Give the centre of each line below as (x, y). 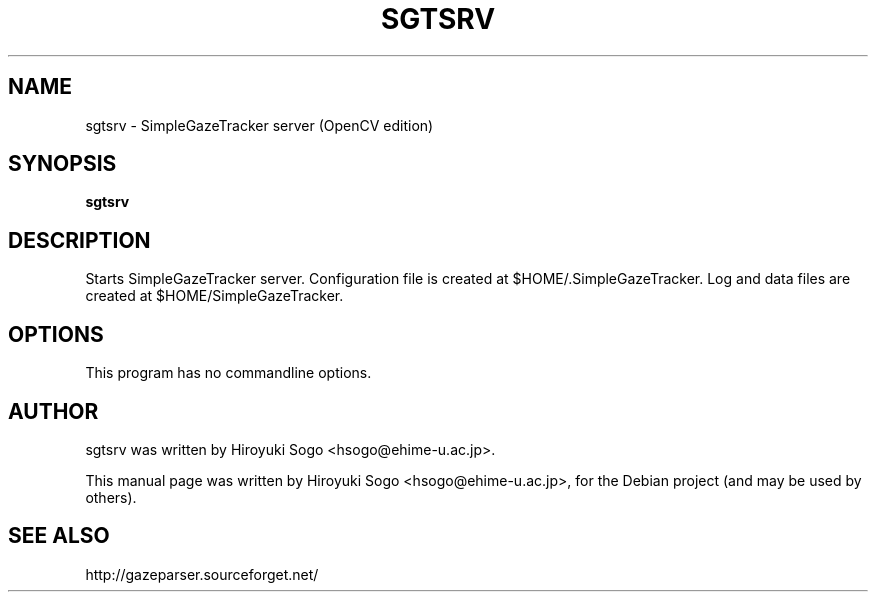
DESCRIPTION (79, 240)
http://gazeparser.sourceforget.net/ (202, 574)
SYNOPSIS (62, 164)
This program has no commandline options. (228, 373)
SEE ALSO (59, 536)
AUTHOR (53, 411)
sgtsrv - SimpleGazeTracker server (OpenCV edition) (259, 125)
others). (111, 497)
